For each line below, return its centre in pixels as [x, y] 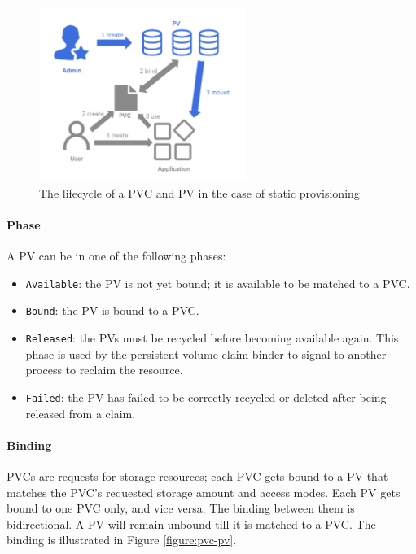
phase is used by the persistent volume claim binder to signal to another [206, 353]
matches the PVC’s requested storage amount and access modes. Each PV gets [204, 492]
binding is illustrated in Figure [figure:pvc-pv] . [122, 540]
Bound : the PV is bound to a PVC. [112, 310]
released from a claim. [81, 413]
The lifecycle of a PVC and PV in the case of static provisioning [199, 192]
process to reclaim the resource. [104, 370]
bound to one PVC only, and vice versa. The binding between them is [181, 508]
